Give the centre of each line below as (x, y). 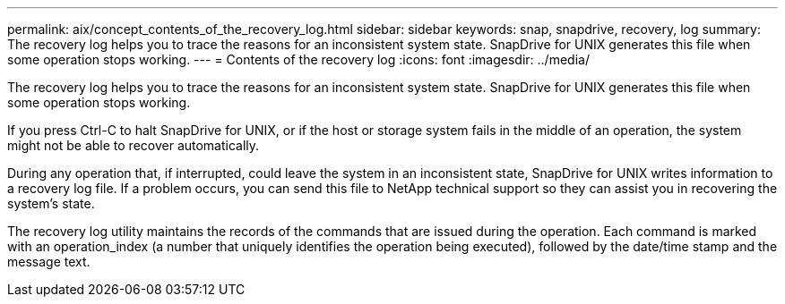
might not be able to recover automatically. (134, 145)
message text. (49, 262)
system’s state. (51, 203)
